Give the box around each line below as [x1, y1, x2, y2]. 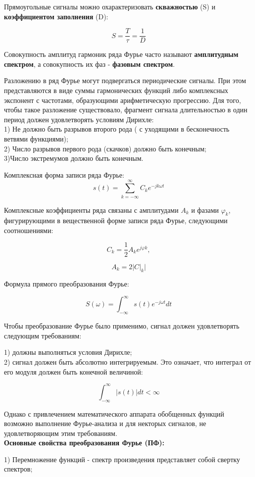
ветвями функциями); [4, 134, 68, 143]
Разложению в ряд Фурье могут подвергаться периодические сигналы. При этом [4, 75, 246, 86]
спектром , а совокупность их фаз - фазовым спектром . [4, 58, 175, 69]
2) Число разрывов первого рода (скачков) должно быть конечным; [4, 143, 206, 153]
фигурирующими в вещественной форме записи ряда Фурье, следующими [4, 215, 228, 226]
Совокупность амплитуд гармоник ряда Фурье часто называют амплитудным [4, 49, 239, 59]
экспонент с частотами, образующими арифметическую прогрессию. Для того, [4, 95, 241, 105]
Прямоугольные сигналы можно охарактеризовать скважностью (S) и [4, 1, 215, 11]
